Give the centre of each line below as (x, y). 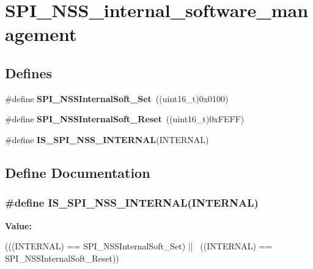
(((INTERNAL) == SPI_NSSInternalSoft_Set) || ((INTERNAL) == (139, 246)
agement (41, 34)
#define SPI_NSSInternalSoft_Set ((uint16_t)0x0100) (117, 98)
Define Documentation (78, 172)
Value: (18, 225)
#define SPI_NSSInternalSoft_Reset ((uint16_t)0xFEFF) (125, 119)
